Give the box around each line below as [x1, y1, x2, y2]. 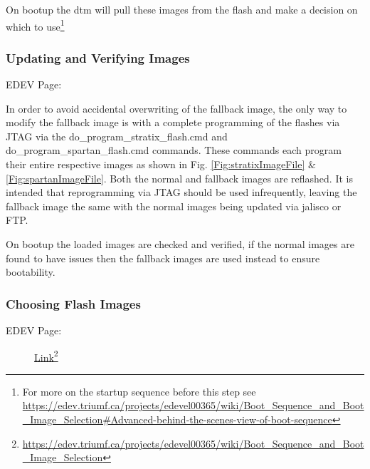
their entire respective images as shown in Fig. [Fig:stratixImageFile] [6, 157, 305, 172]
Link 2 [34, 347, 58, 364]
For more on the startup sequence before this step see [22, 383, 256, 398]
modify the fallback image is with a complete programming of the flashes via [6, 115, 340, 130]
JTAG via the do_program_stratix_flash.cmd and [6, 128, 228, 143]
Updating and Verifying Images [6, 48, 190, 66]
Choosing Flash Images [6, 294, 141, 312]
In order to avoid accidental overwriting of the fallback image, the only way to [6, 100, 347, 115]
